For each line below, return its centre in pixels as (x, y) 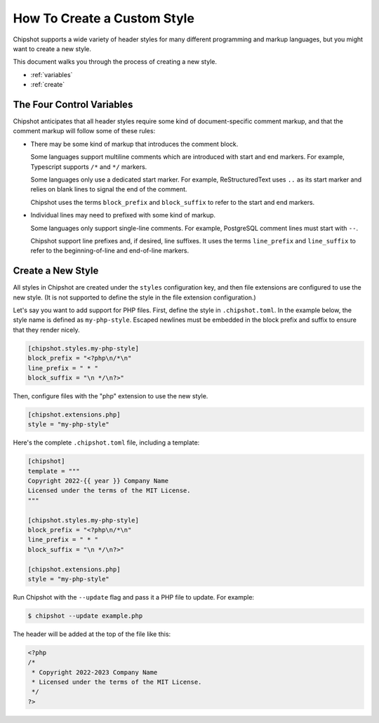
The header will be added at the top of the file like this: (92, 634)
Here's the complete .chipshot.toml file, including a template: (106, 442)
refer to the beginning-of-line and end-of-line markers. (110, 251)
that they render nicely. (46, 330)
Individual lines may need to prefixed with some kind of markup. (123, 215)
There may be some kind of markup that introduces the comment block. (134, 144)
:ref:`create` (48, 85)
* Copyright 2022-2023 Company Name (95, 672)
